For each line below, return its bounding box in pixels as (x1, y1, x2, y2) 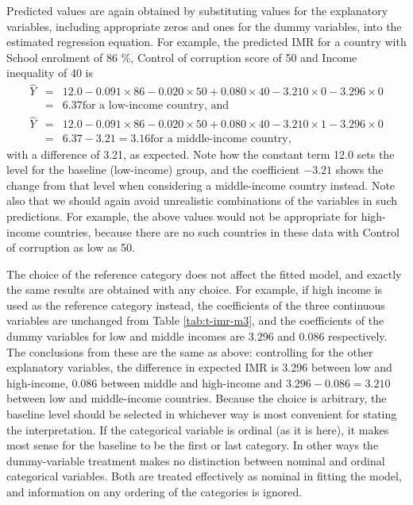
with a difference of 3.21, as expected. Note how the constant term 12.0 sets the (6, 145, 395, 162)
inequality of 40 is (6, 64, 93, 81)
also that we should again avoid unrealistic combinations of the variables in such (6, 192, 398, 209)
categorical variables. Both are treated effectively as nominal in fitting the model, (6, 468, 402, 484)
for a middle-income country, (150, 133, 291, 145)
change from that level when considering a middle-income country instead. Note (6, 176, 396, 193)
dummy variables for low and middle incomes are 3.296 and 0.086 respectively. (6, 328, 388, 345)
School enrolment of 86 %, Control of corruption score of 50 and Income (6, 48, 357, 65)
